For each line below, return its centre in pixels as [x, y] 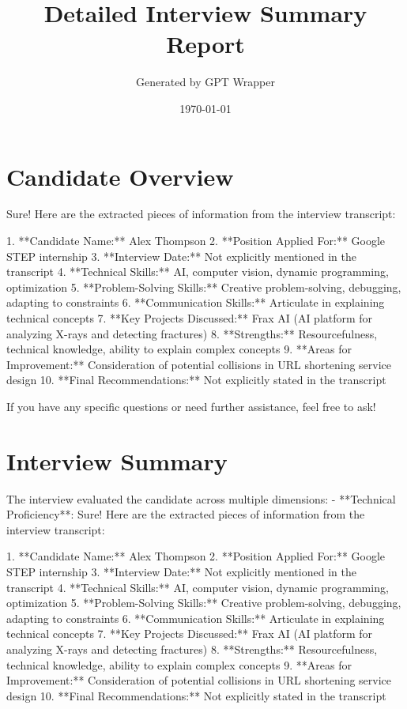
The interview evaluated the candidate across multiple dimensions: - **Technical [201, 498]
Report [205, 44]
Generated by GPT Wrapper [205, 82]
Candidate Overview [120, 176]
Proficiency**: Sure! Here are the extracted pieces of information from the [186, 514]
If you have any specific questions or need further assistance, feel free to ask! [191, 406]
